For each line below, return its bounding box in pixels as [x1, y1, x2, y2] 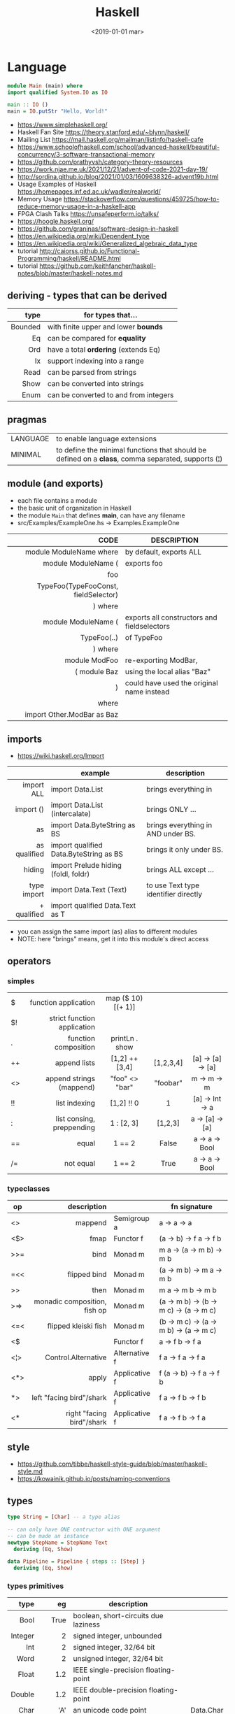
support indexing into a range [47, 356, 145, 366]
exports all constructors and [124, 613, 218, 622]
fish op [83, 1306, 107, 1315]
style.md [17, 1467, 43, 1476]
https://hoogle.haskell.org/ [17, 217, 94, 226]
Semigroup [113, 1214, 150, 1224]
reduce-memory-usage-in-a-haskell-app [17, 202, 136, 210]
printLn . [111, 1034, 138, 1043]
